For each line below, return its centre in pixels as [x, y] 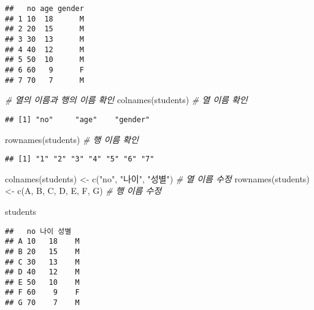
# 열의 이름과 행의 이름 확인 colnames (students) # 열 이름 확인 [126, 100]
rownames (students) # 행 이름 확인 [72, 139]
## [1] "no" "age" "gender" [78, 119]
